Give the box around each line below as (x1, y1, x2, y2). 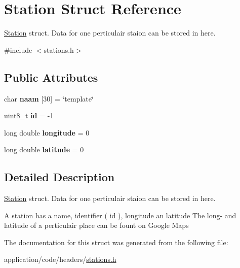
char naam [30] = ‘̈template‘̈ (4, 93, 94, 104)
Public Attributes (4, 69, 98, 85)
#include (4, 44, 32, 55)
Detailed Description (4, 169, 115, 185)
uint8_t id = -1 (4, 110, 54, 121)
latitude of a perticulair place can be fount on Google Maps (4, 220, 189, 230)
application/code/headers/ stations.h (4, 254, 116, 264)
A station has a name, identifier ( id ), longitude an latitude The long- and (4, 210, 236, 220)
